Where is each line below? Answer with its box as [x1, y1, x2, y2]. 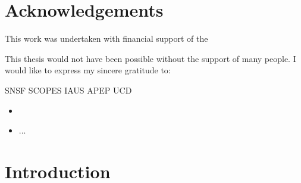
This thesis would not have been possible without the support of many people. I [5, 52, 296, 64]
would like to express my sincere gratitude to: [5, 64, 171, 76]
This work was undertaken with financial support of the [5, 32, 208, 45]
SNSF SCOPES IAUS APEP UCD [5, 83, 132, 96]
